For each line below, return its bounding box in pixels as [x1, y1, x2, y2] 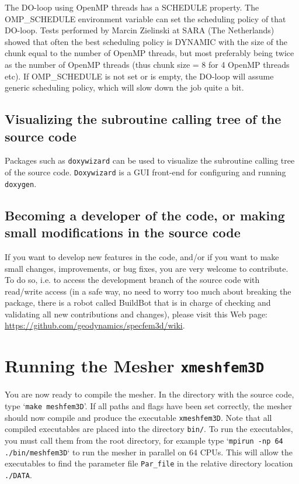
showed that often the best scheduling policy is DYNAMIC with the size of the [5, 35, 287, 47]
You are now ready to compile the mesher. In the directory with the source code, [5, 388, 294, 400]
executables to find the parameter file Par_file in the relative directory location [5, 457, 293, 469]
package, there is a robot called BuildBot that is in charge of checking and [5, 296, 271, 309]
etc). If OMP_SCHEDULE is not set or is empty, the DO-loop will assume [5, 70, 274, 82]
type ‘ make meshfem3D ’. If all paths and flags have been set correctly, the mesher [5, 399, 292, 412]
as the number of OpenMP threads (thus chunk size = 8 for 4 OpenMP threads [5, 58, 290, 70]
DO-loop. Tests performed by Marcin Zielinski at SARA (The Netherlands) [5, 24, 274, 36]
